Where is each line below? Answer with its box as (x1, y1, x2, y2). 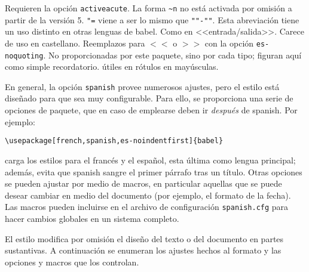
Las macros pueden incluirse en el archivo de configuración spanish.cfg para (5, 200, 289, 213)
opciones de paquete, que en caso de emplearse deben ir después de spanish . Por (5, 104, 298, 116)
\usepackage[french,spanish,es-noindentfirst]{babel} (5, 137, 224, 146)
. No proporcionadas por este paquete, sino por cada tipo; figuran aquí (43, 48, 302, 61)
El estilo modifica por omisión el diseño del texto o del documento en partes (5, 232, 284, 245)
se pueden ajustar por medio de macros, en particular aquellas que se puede (5, 177, 282, 190)
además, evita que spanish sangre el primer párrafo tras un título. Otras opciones (5, 165, 302, 178)
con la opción (204, 36, 254, 49)
